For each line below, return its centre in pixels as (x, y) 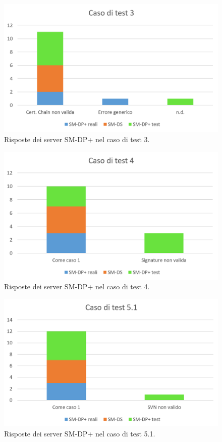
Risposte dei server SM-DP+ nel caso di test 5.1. (80, 433)
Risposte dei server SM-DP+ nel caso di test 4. (77, 286)
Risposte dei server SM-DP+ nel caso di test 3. (77, 139)
